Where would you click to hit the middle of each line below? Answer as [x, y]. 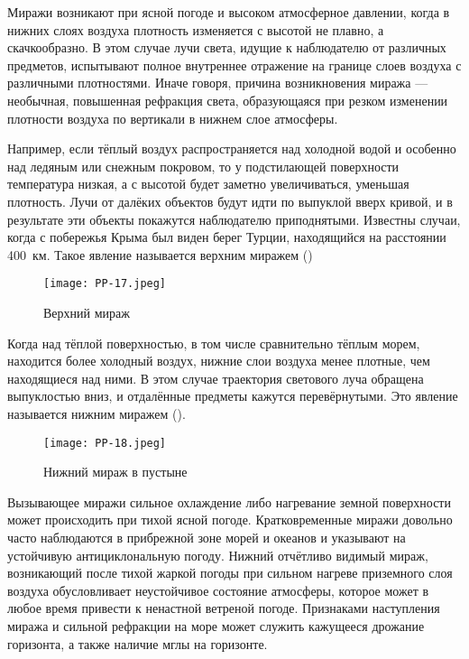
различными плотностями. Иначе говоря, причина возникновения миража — [218, 83]
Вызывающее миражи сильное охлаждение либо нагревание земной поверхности [229, 501]
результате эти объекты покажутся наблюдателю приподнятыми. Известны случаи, [234, 219]
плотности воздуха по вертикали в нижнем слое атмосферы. [173, 118]
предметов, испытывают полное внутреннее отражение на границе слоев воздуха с [234, 65]
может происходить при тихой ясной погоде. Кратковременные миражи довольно [230, 520]
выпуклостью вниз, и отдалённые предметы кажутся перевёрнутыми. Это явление [233, 396]
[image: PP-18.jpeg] [105, 443]
